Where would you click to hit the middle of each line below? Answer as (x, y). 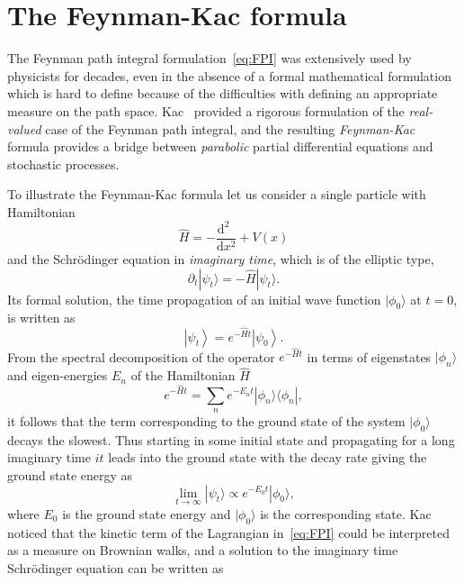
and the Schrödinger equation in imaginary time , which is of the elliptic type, (221, 259)
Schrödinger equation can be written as (116, 567)
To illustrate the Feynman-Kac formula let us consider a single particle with (217, 194)
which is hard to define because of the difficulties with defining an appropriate (223, 93)
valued (24, 128)
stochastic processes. (63, 164)
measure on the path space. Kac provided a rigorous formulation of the (206, 110)
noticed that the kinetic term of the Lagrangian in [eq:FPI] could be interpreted (228, 532)
